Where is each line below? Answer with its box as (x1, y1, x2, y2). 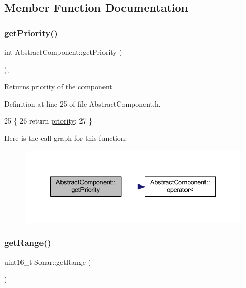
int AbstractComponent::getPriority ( (4, 47, 122, 57)
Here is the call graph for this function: (4, 132, 127, 143)
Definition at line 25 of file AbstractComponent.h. (4, 98, 161, 109)
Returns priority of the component (4, 81, 112, 92)
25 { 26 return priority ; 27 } (4, 115, 93, 126)
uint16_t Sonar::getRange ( (4, 256, 91, 267)
